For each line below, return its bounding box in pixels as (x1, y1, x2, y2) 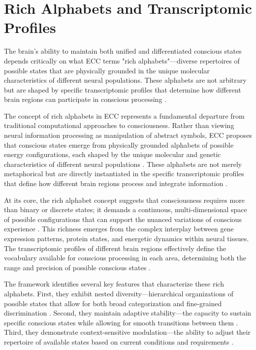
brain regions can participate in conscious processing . (4, 94, 166, 104)
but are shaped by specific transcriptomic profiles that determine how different (4, 84, 241, 95)
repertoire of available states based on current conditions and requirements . (4, 336, 234, 347)
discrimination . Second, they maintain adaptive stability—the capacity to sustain (4, 308, 252, 318)
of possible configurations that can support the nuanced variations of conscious (4, 214, 242, 224)
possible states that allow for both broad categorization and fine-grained (4, 298, 222, 308)
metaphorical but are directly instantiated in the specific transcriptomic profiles (4, 168, 244, 179)
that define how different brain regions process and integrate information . (4, 178, 227, 189)
